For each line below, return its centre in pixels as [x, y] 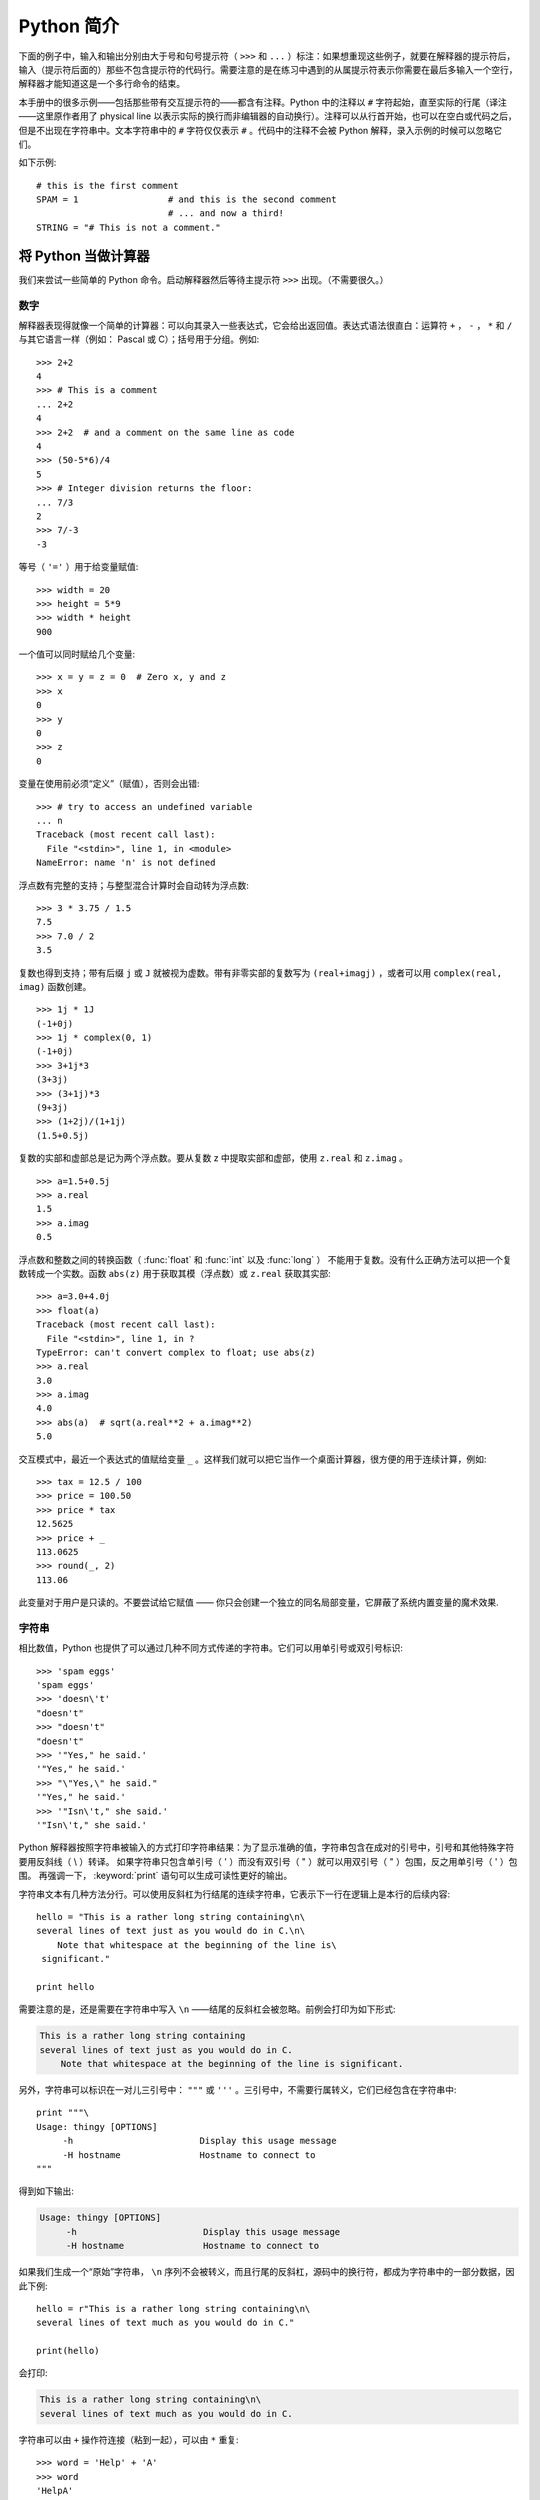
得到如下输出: [46, 2191]
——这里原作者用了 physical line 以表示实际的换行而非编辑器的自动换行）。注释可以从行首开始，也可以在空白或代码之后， [267, 116]
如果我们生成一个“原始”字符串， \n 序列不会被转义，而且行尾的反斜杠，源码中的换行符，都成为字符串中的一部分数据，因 [266, 2272]
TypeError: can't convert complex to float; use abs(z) [176, 1352]
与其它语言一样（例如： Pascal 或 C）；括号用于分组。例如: [139, 339]
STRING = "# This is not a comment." [129, 227]
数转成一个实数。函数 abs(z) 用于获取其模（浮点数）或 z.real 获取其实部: [174, 1273]
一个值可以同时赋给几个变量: [77, 654]
